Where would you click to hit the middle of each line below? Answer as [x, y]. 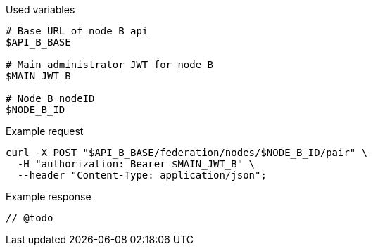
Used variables [40, 9]
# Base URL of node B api [77, 31]
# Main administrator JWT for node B [110, 65]
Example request [45, 131]
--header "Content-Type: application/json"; [142, 175]
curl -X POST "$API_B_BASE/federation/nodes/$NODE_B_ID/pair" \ [187, 153]
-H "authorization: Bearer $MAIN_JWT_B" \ [136, 164]
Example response [49, 197]
